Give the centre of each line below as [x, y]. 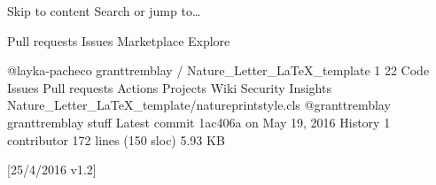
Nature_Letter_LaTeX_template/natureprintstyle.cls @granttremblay [199, 105]
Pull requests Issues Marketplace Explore [119, 40]
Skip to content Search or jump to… [104, 11]
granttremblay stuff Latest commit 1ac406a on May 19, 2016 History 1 [199, 122]
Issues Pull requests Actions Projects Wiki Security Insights [169, 87]
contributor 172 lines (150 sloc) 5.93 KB [116, 139]
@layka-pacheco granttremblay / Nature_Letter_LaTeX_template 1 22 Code [218, 70]
